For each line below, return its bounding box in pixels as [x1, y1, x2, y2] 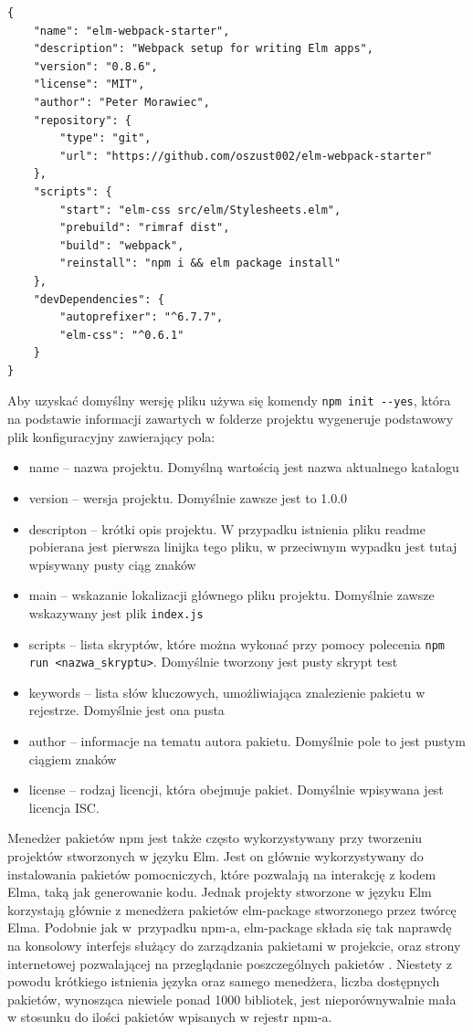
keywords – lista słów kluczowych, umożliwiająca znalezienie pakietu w [28, 682, 426, 701]
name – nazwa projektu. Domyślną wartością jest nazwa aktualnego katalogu [28, 458, 459, 477]
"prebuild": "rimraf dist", [59, 221, 230, 235]
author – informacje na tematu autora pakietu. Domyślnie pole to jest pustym [28, 732, 466, 751]
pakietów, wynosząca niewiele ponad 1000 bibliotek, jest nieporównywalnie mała [7, 989, 457, 1008]
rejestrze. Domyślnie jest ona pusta [28, 700, 225, 720]
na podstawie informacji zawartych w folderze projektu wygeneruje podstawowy [7, 409, 454, 428]
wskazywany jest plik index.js [28, 603, 204, 622]
